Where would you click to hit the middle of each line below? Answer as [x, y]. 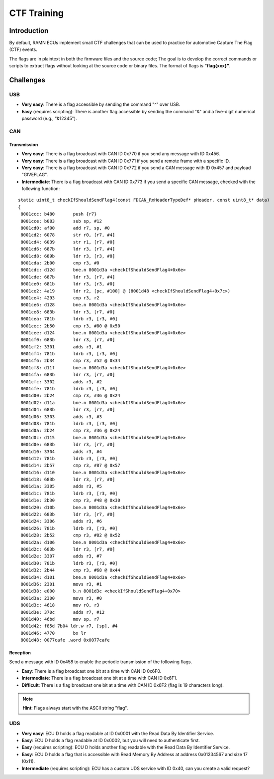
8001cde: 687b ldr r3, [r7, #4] [68, 277]
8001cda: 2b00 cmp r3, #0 [60, 263]
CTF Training [37, 13]
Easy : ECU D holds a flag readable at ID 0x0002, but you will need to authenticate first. [111, 740]
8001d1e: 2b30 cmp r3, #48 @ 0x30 [70, 501]
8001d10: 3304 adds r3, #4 [61, 451]
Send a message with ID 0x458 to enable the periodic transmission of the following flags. [101, 662]
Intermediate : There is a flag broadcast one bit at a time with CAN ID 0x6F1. [99, 678]
